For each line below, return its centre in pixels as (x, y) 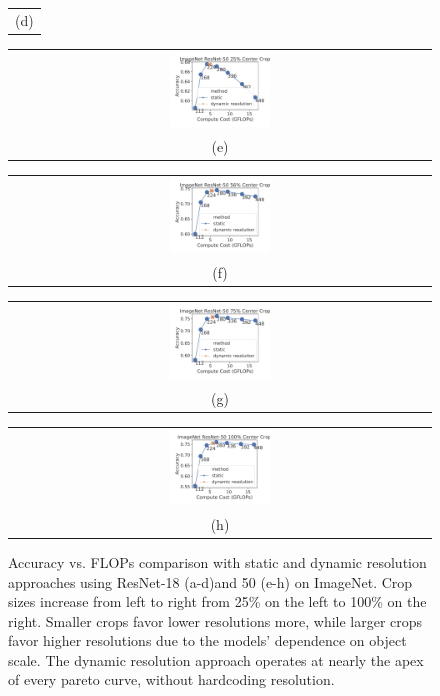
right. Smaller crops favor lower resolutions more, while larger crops (215, 620)
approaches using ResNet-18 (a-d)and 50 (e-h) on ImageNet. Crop (210, 581)
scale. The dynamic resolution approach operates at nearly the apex (216, 659)
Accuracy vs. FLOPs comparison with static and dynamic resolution (217, 561)
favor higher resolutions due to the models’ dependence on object (207, 640)
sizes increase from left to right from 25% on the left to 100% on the (217, 601)
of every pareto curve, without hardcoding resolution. (171, 679)
